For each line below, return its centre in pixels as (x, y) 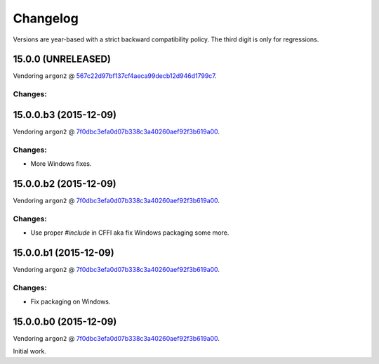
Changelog (46, 18)
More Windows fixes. (61, 164)
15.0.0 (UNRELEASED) (62, 59)
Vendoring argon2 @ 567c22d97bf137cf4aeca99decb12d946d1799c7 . (115, 76)
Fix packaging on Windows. (71, 301)
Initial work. (30, 351)
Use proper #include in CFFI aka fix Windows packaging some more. (130, 233)
